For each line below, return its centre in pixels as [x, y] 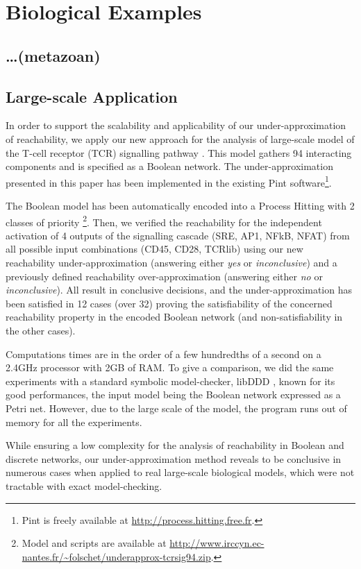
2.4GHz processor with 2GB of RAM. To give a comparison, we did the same [170, 367]
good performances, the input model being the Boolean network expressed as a [173, 394]
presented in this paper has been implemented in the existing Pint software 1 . [169, 181]
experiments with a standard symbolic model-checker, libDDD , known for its [170, 381]
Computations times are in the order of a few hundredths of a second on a [163, 354]
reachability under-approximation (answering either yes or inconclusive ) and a [171, 263]
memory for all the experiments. [74, 422]
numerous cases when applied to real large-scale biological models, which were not [180, 472]
